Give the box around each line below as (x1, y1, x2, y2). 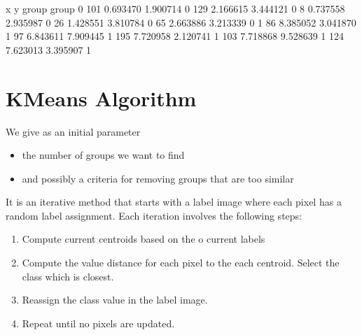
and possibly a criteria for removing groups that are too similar (22, 171, 294, 185)
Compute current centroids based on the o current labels (22, 231, 265, 246)
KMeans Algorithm (6, 83, 197, 112)
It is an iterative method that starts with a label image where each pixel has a (6, 194, 342, 209)
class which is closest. (22, 269, 114, 283)
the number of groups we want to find (22, 148, 185, 162)
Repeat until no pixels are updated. (22, 315, 175, 330)
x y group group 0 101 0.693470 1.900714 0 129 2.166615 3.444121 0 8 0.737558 (6, 1, 345, 15)
